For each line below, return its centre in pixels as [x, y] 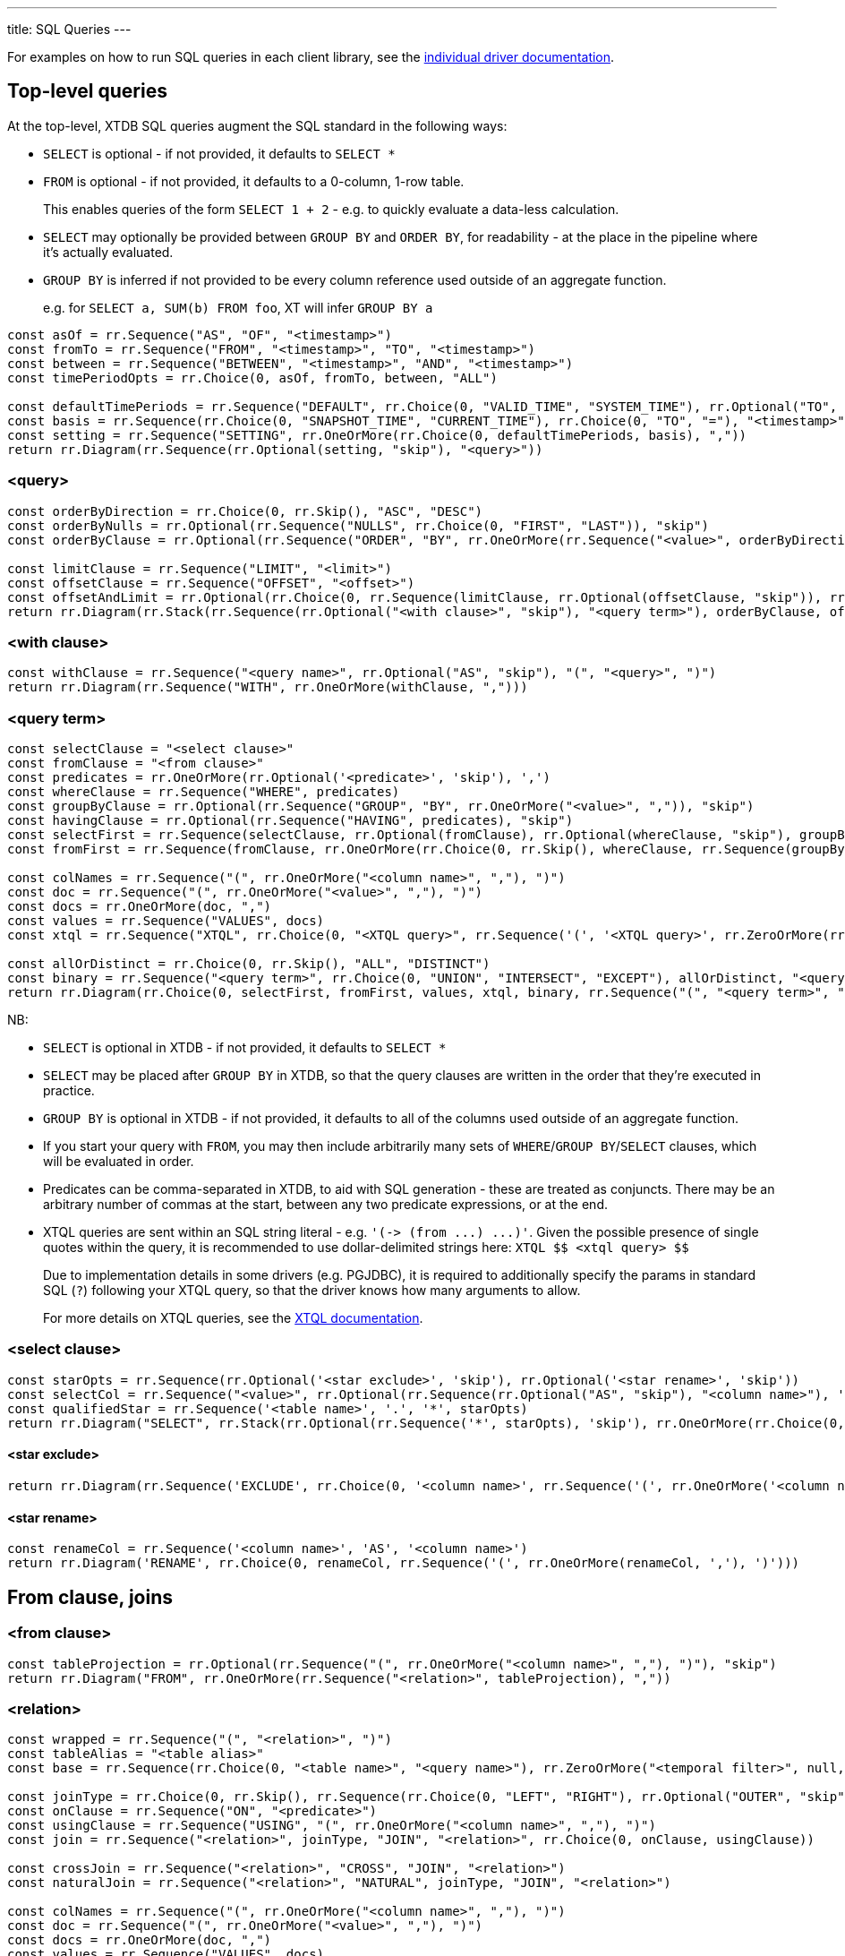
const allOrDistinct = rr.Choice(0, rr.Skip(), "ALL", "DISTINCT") [249, 964]
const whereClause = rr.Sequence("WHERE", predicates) [204, 792]
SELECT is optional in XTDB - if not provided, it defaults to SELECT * [245, 1048]
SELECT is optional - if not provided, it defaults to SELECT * [219, 153]
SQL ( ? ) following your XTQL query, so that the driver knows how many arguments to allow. [312, 1291]
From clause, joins [90, 1597]
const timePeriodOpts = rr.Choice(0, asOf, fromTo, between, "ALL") [252, 377]
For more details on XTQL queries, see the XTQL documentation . [233, 1318]
